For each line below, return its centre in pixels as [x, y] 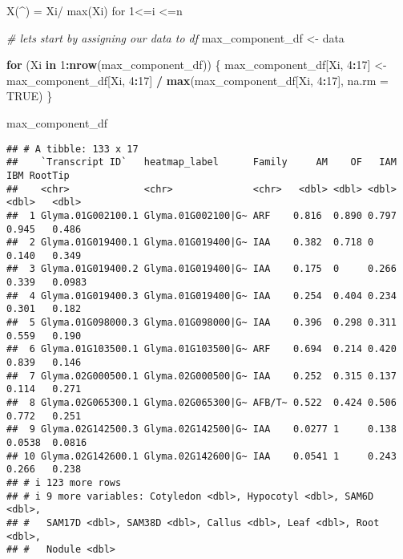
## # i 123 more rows [64, 482]
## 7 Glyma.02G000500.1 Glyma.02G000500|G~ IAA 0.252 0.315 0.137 [201, 376]
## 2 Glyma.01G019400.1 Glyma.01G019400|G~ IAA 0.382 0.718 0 [190, 243]
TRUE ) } [30, 96]
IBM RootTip [38, 175]
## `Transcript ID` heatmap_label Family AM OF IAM [201, 162]
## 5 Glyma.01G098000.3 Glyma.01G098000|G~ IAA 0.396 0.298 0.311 [201, 323]
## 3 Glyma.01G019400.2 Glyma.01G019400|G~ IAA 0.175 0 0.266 [201, 269]
